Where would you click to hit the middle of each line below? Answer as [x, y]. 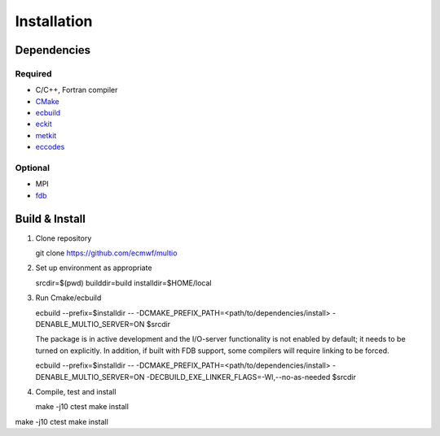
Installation [54, 21]
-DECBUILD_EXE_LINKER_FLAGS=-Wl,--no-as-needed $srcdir [251, 377]
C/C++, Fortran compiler [77, 90]
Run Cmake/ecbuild [68, 298]
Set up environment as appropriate [94, 268]
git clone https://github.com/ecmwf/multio [106, 253]
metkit [46, 135]
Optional [33, 168]
